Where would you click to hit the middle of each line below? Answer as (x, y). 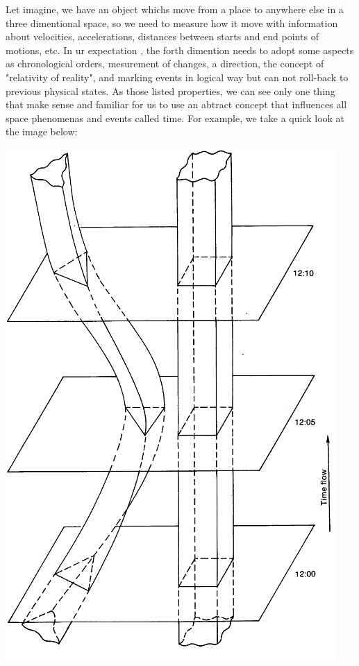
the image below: (42, 131)
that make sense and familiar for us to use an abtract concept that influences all (176, 104)
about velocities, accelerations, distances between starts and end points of (162, 36)
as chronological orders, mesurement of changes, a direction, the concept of (165, 63)
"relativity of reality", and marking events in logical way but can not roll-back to (177, 77)
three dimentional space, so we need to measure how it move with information (172, 23)
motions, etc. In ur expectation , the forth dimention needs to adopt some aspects (180, 50)
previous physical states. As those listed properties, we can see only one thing (170, 91)
